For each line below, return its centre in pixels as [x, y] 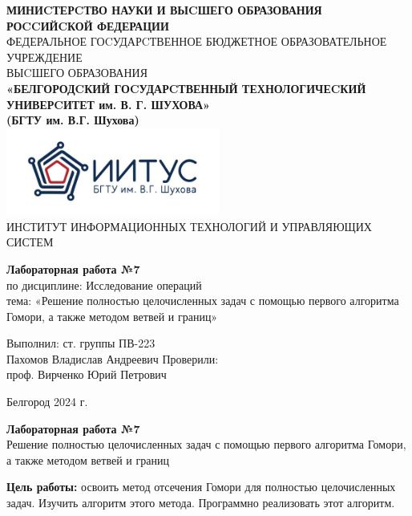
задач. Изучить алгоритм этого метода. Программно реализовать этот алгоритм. [201, 503]
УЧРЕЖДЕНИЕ [44, 57]
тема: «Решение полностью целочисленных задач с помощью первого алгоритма [203, 301]
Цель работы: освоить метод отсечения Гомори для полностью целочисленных [201, 487]
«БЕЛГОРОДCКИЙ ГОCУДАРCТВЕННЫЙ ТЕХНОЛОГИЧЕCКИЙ [186, 88]
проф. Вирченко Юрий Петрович [87, 374]
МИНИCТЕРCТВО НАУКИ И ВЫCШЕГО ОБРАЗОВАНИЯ [164, 10]
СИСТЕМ [30, 242]
